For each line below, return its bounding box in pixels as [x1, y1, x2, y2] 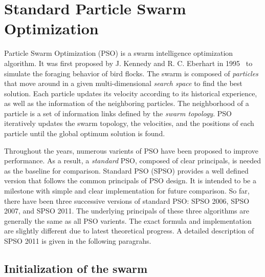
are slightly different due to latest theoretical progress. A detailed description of [4, 225, 254, 236]
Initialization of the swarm [4, 260, 148, 276]
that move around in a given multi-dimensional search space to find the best [4, 78, 242, 89]
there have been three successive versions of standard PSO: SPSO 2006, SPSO [4, 195, 250, 206]
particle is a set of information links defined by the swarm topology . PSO [4, 108, 232, 118]
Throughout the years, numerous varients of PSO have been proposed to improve [4, 145, 258, 156]
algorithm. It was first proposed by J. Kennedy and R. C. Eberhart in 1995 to [4, 57, 253, 68]
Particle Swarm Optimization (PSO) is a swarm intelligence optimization [4, 48, 233, 58]
